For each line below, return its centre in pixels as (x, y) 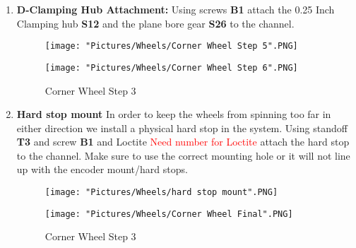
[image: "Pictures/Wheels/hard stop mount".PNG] (161, 193)
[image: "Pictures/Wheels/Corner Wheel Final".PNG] (169, 214)
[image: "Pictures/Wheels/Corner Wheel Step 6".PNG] (171, 67)
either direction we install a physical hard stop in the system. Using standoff (182, 128)
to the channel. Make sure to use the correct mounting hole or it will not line (183, 155)
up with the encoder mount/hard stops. (102, 169)
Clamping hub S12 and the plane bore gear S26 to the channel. (155, 23)
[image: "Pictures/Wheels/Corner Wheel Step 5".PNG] (171, 46)
